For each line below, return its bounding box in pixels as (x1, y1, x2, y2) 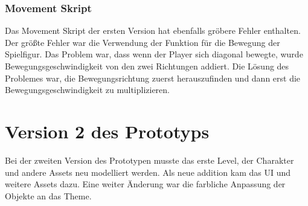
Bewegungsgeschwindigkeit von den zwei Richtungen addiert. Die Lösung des (5, 60, 289, 72)
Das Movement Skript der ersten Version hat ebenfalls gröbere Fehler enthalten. (5, 24, 301, 37)
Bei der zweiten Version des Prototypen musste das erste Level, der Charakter (5, 153, 294, 166)
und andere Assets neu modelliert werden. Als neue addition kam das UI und (5, 166, 291, 178)
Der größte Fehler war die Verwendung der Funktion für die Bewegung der (5, 36, 280, 48)
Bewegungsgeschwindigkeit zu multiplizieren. (5, 83, 170, 96)
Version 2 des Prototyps (5, 118, 210, 143)
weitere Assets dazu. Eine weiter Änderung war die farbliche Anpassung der (5, 178, 286, 190)
